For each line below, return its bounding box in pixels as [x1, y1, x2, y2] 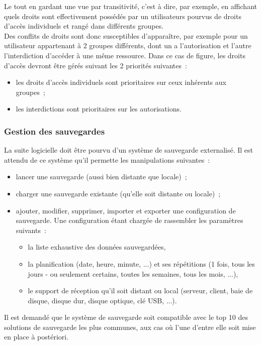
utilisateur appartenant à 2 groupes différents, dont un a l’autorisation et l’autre [4, 40, 251, 51]
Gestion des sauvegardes [4, 125, 105, 137]
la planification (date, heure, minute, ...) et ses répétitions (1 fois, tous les [28, 258, 255, 269]
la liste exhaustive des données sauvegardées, [28, 242, 166, 252]
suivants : [16, 224, 46, 235]
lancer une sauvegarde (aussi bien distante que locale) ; [16, 171, 187, 182]
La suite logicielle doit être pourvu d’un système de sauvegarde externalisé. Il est [4, 145, 253, 155]
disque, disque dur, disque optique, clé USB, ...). [28, 295, 177, 305]
